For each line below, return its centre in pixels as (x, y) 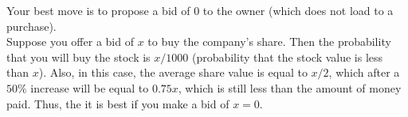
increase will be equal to (90, 87)
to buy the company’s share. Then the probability (269, 42)
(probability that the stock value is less (287, 57)
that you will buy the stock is (78, 57)
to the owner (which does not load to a (298, 10)
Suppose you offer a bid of (70, 42)
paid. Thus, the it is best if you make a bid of (118, 103)
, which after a (364, 72)
